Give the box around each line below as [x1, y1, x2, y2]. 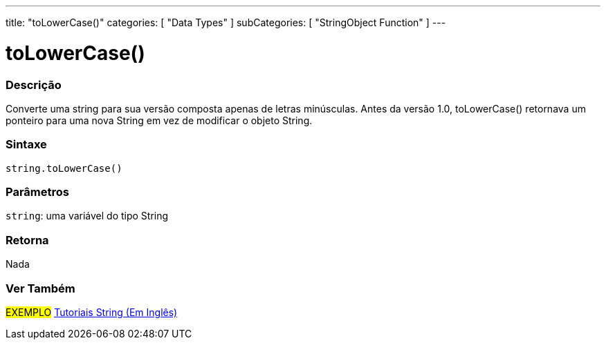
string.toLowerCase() [6, 162, 122, 174]
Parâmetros [6, 185, 69, 199]
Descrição [6, 77, 62, 92]
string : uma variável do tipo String [6, 210, 169, 222]
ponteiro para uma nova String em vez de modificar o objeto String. [6, 114, 313, 126]
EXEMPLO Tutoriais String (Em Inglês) [6, 306, 178, 318]
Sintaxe [6, 137, 47, 152]
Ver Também [6, 281, 75, 295]
